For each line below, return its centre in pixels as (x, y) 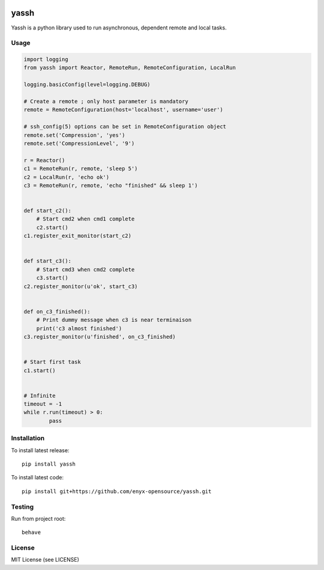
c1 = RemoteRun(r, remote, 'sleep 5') (81, 169)
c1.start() (40, 370)
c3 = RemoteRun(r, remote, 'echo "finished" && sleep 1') (111, 185)
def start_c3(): (48, 261)
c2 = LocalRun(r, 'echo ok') (67, 177)
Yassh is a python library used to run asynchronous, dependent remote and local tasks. (119, 28)
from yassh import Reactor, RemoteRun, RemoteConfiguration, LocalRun (130, 68)
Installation (28, 438)
